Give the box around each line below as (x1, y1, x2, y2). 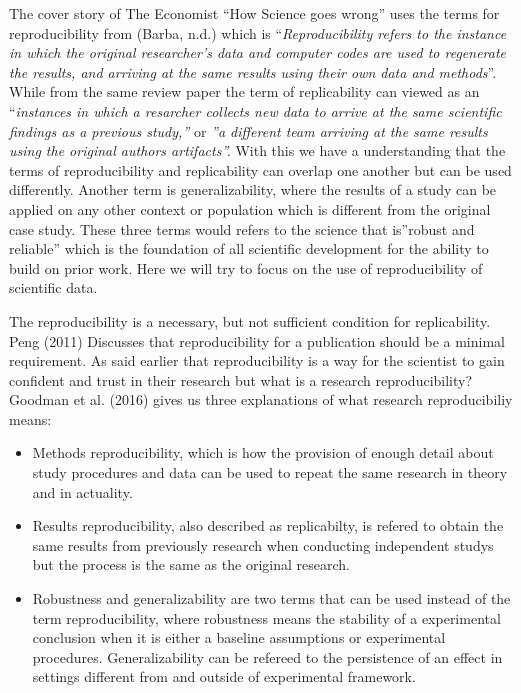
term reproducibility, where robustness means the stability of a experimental (32, 607, 501, 628)
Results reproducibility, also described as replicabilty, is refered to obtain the (32, 515, 504, 536)
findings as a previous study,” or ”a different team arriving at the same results (9, 120, 488, 141)
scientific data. (9, 277, 98, 298)
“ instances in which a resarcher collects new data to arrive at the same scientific (9, 100, 502, 121)
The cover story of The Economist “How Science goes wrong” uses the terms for (9, 3, 500, 23)
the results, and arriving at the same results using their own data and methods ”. (9, 61, 497, 82)
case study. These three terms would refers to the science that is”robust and (9, 218, 475, 239)
